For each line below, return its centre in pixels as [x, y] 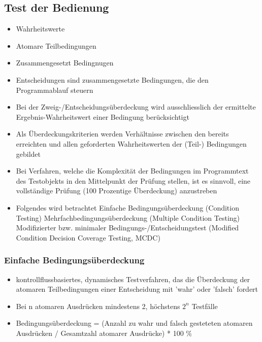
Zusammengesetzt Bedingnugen [65, 63]
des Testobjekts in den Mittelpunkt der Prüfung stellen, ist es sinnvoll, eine [133, 180]
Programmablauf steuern [55, 90]
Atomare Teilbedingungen [56, 45]
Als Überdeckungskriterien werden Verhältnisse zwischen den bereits [122, 134]
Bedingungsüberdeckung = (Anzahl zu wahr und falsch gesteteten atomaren [134, 323]
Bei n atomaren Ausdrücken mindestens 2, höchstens [98, 306]
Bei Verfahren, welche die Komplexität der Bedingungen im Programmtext [132, 171]
